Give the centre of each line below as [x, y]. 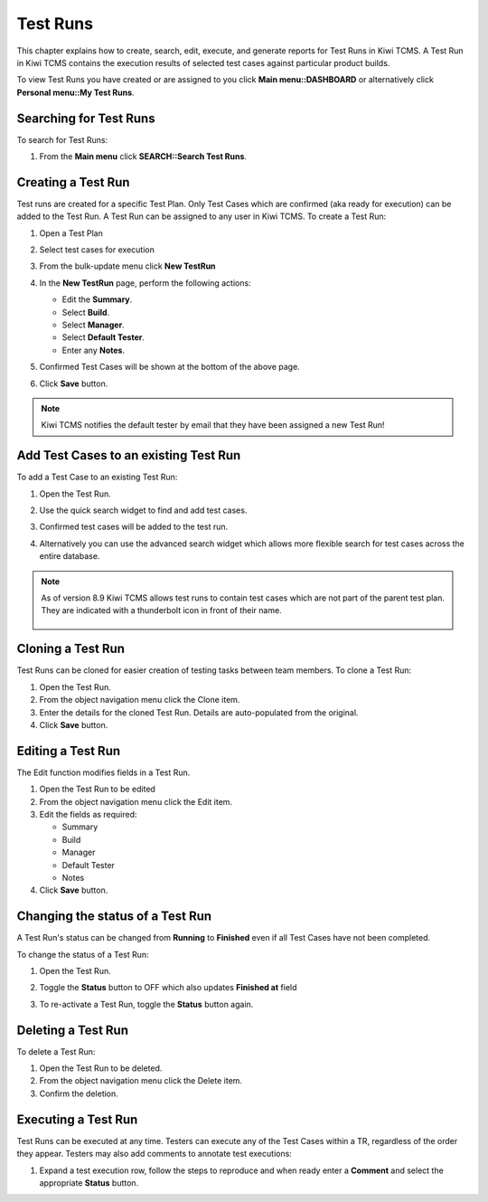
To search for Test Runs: [62, 139]
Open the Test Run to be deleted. [101, 1068]
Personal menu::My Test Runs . [75, 92]
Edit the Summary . [97, 299]
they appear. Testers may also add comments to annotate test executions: [155, 1154]
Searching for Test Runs [86, 118]
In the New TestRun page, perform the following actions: [145, 283]
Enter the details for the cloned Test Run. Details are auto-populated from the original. [199, 712]
